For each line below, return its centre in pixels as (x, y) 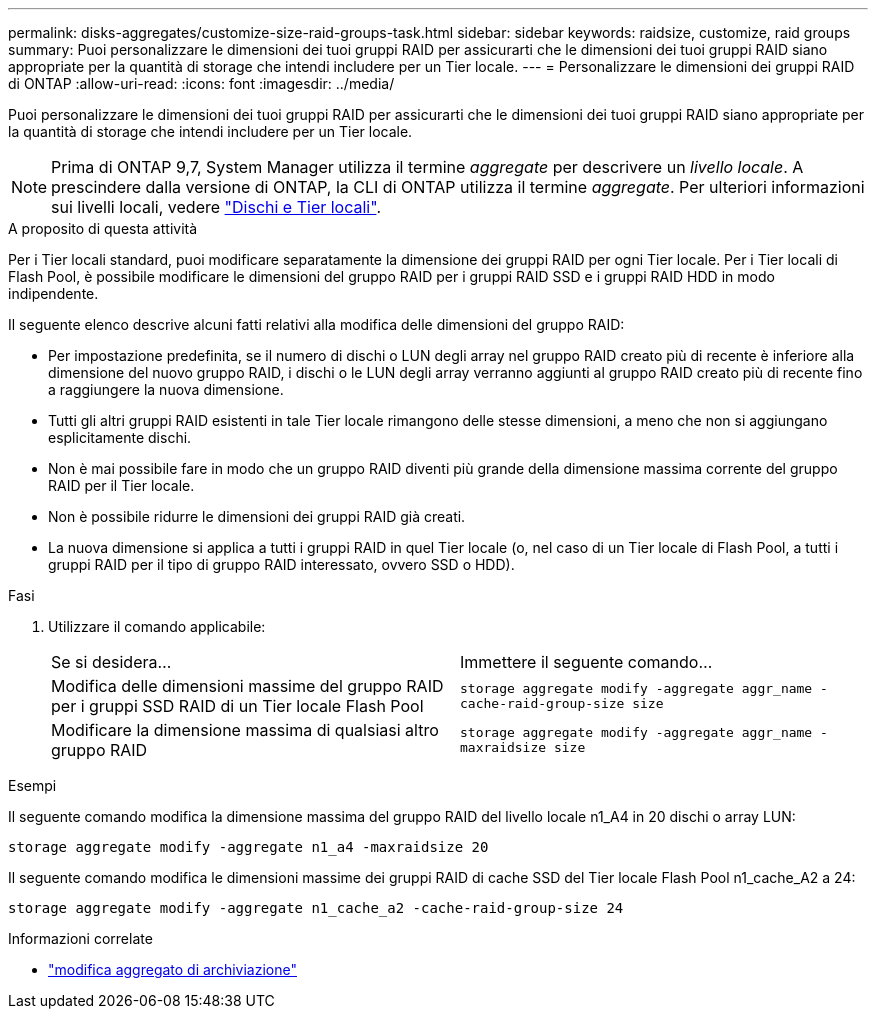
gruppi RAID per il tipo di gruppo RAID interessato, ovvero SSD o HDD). (281, 564)
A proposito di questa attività (103, 228)
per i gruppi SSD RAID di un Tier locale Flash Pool (237, 706)
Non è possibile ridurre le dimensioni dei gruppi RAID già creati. (257, 516)
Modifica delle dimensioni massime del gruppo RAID (247, 686)
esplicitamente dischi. (120, 437)
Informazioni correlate (80, 938)
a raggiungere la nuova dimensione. (166, 389)
